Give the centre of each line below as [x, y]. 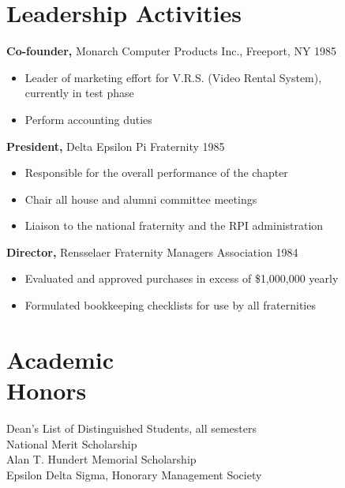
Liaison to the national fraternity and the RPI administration [174, 225]
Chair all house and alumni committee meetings [141, 199]
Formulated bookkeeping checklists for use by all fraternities [170, 305]
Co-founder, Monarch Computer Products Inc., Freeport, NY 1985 [172, 51]
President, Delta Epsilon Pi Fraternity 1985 [116, 146]
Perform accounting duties [88, 119]
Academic [60, 359]
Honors [47, 390]
